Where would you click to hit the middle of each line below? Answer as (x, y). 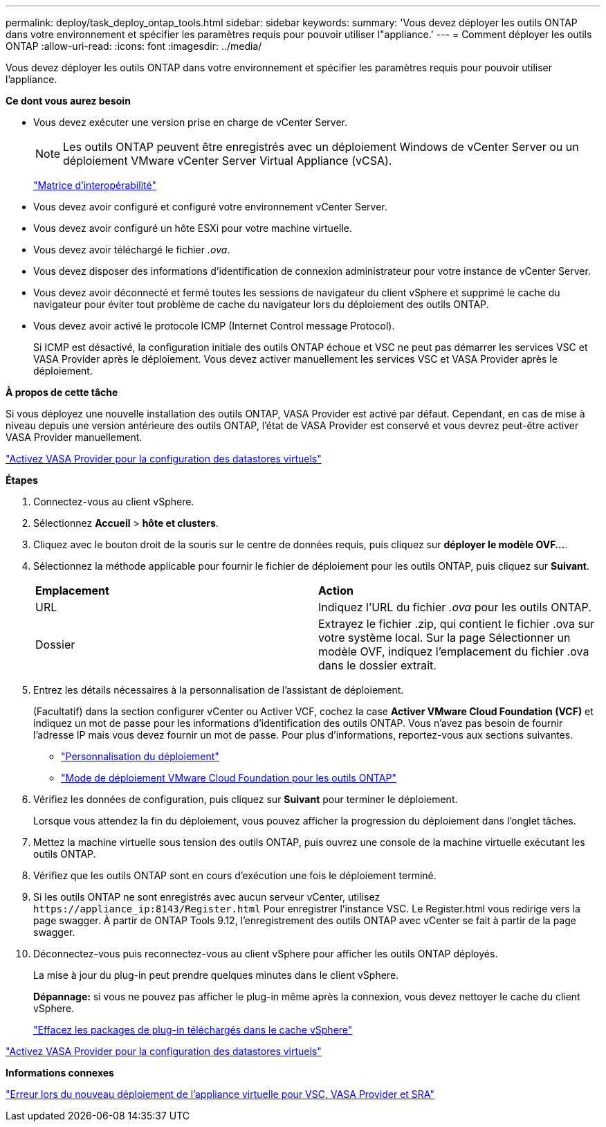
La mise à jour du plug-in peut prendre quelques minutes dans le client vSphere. (216, 975)
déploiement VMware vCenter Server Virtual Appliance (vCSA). (228, 161)
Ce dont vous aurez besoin (68, 101)
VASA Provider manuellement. (74, 437)
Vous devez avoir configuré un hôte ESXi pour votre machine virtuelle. (193, 228)
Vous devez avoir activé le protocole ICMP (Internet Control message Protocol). (214, 326)
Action (336, 590)
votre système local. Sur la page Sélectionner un (444, 638)
